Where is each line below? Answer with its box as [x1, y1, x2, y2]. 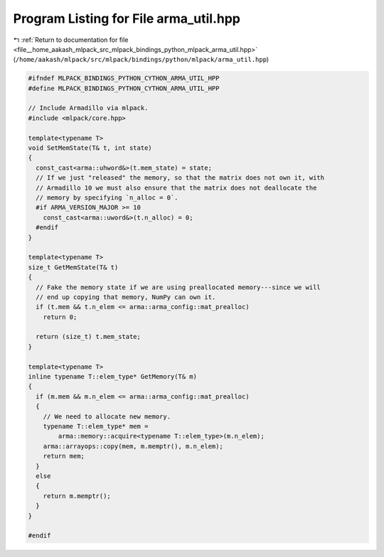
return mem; [43, 452, 85, 460]
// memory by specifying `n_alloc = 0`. [36, 194, 178, 202]
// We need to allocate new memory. [43, 412, 171, 421]
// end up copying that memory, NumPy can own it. [36, 293, 216, 301]
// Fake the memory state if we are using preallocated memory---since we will [36, 283, 321, 291]
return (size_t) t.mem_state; [36, 332, 142, 341]
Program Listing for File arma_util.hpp [13, 11, 241, 26]
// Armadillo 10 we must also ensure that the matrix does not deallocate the [36, 183, 317, 192]
